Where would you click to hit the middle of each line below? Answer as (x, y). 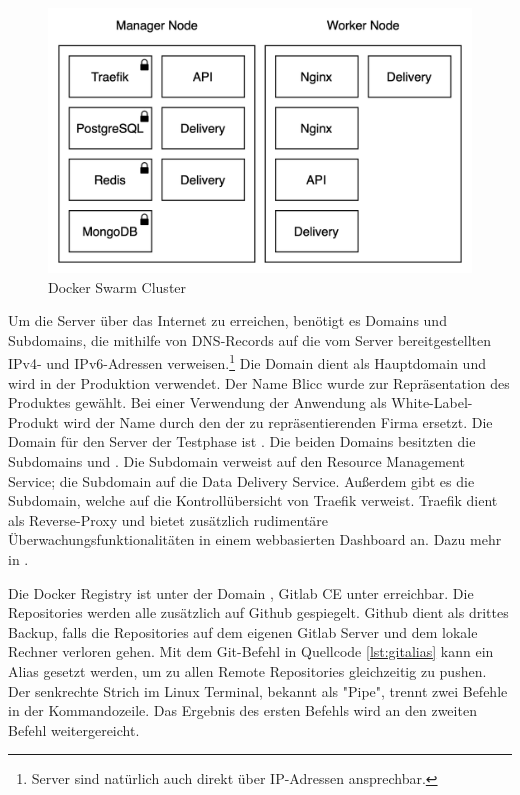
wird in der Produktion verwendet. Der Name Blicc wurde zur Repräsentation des (259, 382)
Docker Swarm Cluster (117, 286)
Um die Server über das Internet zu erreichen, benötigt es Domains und (227, 320)
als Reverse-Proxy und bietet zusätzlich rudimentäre (168, 519)
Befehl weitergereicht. (74, 729)
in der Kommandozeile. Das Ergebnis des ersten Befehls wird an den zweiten (242, 710)
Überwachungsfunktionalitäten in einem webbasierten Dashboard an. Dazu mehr (255, 539)
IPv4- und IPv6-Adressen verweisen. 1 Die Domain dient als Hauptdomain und (247, 362)
